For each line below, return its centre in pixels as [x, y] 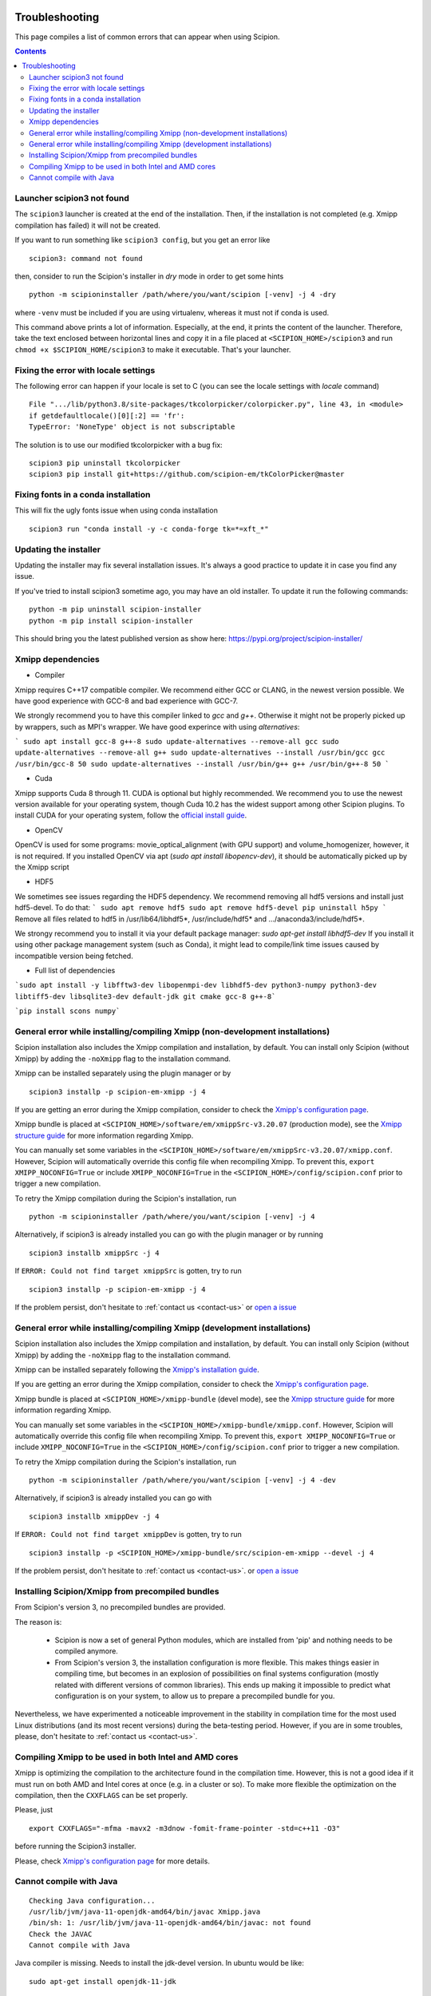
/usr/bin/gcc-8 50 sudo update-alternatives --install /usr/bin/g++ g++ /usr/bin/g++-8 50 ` [202, 764]
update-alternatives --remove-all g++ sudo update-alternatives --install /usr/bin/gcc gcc [200, 753]
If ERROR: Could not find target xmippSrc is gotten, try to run [129, 1271]
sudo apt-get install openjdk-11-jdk [103, 1981]
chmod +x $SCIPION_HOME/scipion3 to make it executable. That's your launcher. [153, 349]
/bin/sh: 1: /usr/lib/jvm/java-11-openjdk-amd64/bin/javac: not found [170, 1923]
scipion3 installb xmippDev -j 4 [94, 1516]
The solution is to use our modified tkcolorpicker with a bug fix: [119, 445]
